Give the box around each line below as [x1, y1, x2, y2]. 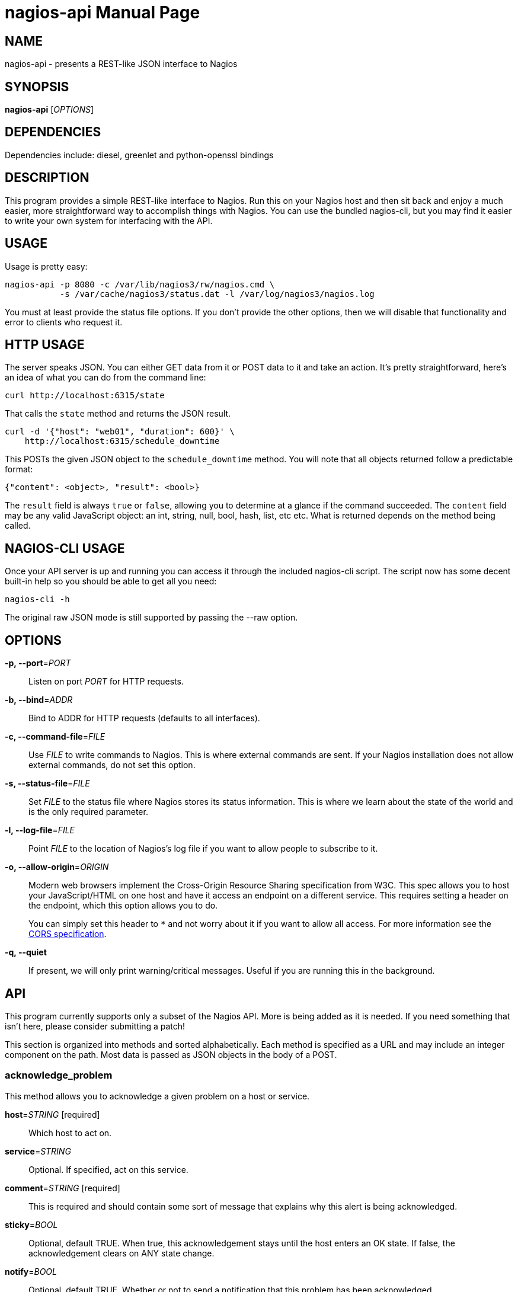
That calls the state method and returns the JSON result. [5, 408, 231, 419]
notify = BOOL [5, 1266, 57, 1277]
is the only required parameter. [28, 807, 148, 817]
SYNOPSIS [5, 79, 69, 94]
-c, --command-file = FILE [5, 731, 105, 742]
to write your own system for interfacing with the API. [5, 215, 213, 226]
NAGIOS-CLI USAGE [5, 541, 125, 556]
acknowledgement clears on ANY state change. [28, 1248, 215, 1258]
